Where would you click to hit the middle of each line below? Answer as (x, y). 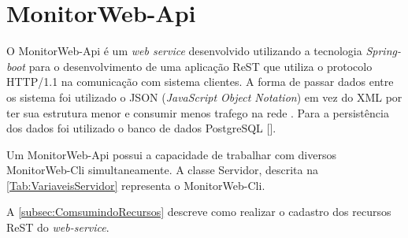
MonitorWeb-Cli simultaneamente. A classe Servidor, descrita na (162, 170)
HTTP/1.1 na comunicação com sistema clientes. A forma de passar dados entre (200, 82)
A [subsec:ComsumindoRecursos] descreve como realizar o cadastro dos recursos (199, 212)
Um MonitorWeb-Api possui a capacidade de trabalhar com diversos (171, 154)
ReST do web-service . (58, 227)
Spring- (383, 51)
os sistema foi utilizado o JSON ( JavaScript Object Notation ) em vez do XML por (204, 97)
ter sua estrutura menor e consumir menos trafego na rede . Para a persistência (198, 112)
